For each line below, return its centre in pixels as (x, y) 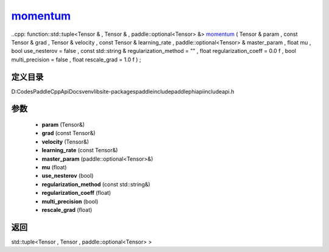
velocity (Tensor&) (65, 142)
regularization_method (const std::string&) (96, 184)
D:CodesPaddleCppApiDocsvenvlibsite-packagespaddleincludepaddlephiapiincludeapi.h (123, 91)
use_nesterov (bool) (68, 176)
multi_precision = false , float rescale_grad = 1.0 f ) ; (76, 59)
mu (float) (54, 167)
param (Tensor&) (63, 125)
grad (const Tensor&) (69, 133)
